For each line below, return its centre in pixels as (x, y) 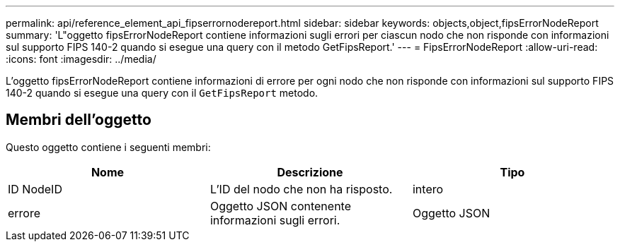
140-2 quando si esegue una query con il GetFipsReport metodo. (162, 93)
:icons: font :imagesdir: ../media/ (81, 59)
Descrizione (310, 172)
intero (428, 189)
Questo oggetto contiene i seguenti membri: (108, 147)
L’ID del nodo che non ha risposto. (301, 189)
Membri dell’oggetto (79, 120)
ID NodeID (35, 189)
